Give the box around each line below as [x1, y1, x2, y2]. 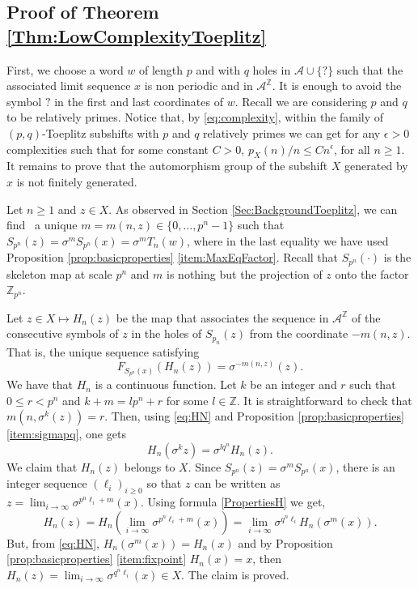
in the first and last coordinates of [54, 92, 223, 109]
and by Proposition [238, 534, 333, 551]
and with [196, 61, 240, 78]
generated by [344, 157, 408, 174]
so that [146, 475, 182, 492]
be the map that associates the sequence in [116, 309, 329, 326]
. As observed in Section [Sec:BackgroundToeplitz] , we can [108, 200, 398, 217]
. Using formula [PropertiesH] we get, [140, 493, 326, 510]
